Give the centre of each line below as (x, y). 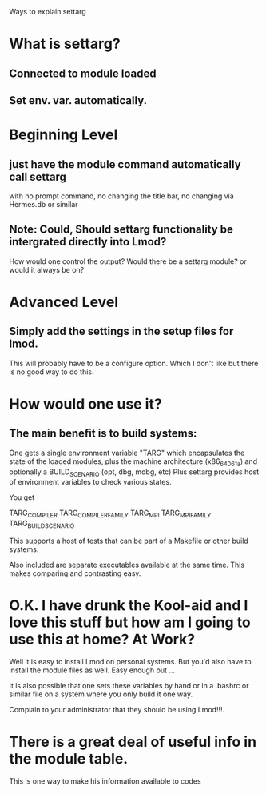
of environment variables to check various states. (90, 482)
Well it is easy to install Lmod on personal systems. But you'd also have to (130, 661)
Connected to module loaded (83, 73)
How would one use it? (85, 404)
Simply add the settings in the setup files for (121, 331)
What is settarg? (65, 44)
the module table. (69, 759)
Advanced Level (64, 302)
